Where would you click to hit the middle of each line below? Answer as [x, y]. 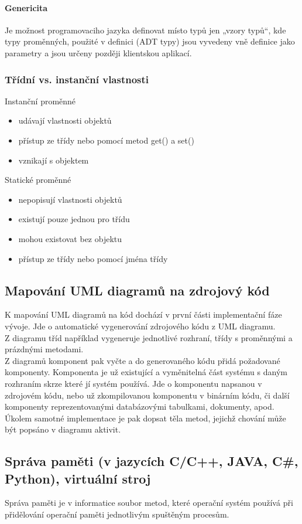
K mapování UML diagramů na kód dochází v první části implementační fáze [143, 314]
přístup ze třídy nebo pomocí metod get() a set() [106, 140]
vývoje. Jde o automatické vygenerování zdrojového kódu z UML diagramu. [140, 326]
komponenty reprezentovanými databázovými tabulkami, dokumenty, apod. [140, 406]
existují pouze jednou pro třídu [74, 219]
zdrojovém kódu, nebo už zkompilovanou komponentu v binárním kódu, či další [147, 395]
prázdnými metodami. [44, 349]
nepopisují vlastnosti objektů [70, 199]
